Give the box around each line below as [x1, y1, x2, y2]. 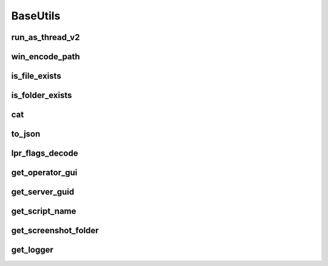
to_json [11, 129, 41, 139]
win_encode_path [11, 52, 80, 62]
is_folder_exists [11, 90, 72, 101]
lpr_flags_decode [11, 148, 78, 159]
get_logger [11, 245, 54, 255]
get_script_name [11, 206, 77, 216]
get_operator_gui [11, 167, 78, 178]
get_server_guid [11, 187, 75, 197]
